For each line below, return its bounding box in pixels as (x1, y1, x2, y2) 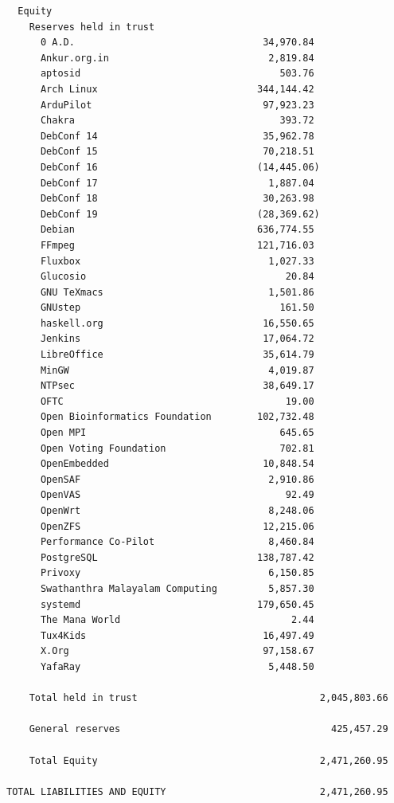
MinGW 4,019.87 (40, 364, 314, 376)
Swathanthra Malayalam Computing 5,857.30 (40, 582, 314, 594)
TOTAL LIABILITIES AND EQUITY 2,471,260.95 (6, 785, 388, 797)
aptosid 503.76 (40, 68, 314, 80)
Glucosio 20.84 (40, 271, 314, 283)
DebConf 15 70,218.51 (40, 146, 314, 158)
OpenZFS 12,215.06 (40, 520, 314, 532)
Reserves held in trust (29, 21, 155, 33)
